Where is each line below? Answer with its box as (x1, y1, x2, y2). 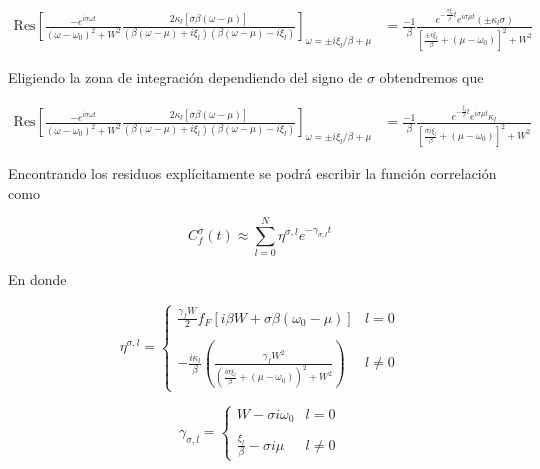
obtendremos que (379, 67, 484, 88)
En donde (8, 269, 67, 290)
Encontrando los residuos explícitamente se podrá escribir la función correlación (8, 163, 497, 184)
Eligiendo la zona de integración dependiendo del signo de (8, 67, 363, 88)
